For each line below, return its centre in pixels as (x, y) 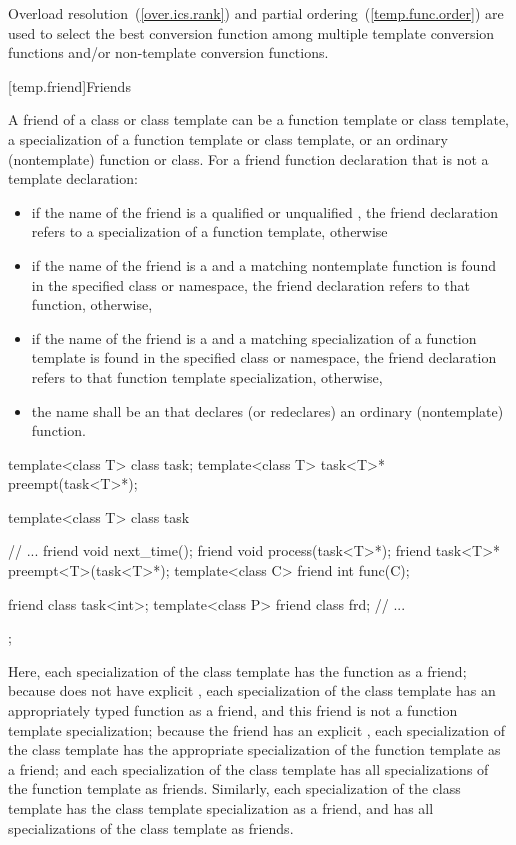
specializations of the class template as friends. (151, 827)
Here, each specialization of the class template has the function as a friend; (237, 670)
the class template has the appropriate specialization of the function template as (254, 749)
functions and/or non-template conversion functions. (168, 52)
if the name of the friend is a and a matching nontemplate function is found (263, 264)
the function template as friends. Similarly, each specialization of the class (234, 788)
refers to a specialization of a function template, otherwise (209, 231)
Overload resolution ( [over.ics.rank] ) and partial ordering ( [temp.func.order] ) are (256, 13)
